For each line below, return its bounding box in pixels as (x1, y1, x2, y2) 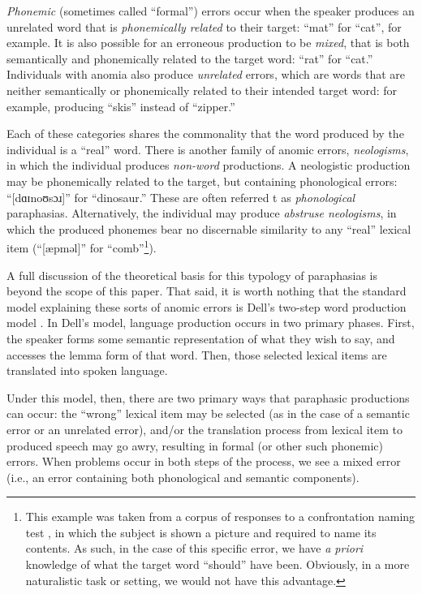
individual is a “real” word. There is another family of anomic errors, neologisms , (6, 140, 409, 157)
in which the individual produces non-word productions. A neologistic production (6, 157, 411, 174)
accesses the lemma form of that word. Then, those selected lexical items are (6, 346, 387, 363)
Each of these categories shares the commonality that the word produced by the (6, 125, 404, 142)
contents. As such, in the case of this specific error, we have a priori (25, 540, 364, 557)
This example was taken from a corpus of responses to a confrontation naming (25, 508, 416, 525)
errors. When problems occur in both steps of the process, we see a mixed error (6, 453, 401, 470)
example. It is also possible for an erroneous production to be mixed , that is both (6, 34, 410, 51)
